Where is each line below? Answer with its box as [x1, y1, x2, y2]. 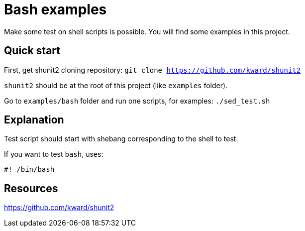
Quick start [4, 44, 60, 57]
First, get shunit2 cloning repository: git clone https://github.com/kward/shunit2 [4, 65, 301, 74]
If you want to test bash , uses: [4, 150, 103, 159]
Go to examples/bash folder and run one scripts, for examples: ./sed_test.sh [4, 96, 270, 105]
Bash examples [4, 1, 107, 18]
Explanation [4, 114, 64, 126]
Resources [4, 182, 58, 195]
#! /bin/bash [4, 165, 55, 174]
